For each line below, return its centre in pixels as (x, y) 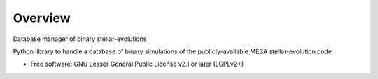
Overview (42, 18)
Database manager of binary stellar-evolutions (80, 39)
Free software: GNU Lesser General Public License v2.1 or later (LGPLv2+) (137, 64)
